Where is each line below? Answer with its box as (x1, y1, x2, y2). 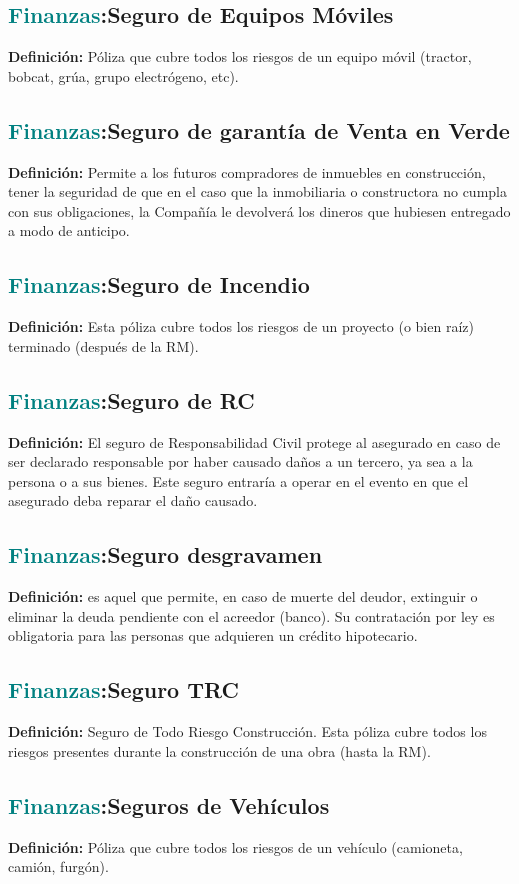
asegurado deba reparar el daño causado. (8, 490, 258, 511)
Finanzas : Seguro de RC (8, 384, 255, 415)
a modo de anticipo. (8, 220, 130, 241)
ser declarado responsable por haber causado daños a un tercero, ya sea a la (8, 451, 473, 472)
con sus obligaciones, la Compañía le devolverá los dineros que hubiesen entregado (8, 200, 511, 221)
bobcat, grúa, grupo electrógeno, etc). (8, 65, 239, 86)
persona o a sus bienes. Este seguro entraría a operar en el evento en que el (8, 470, 469, 491)
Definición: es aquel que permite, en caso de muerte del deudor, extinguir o (8, 586, 478, 607)
